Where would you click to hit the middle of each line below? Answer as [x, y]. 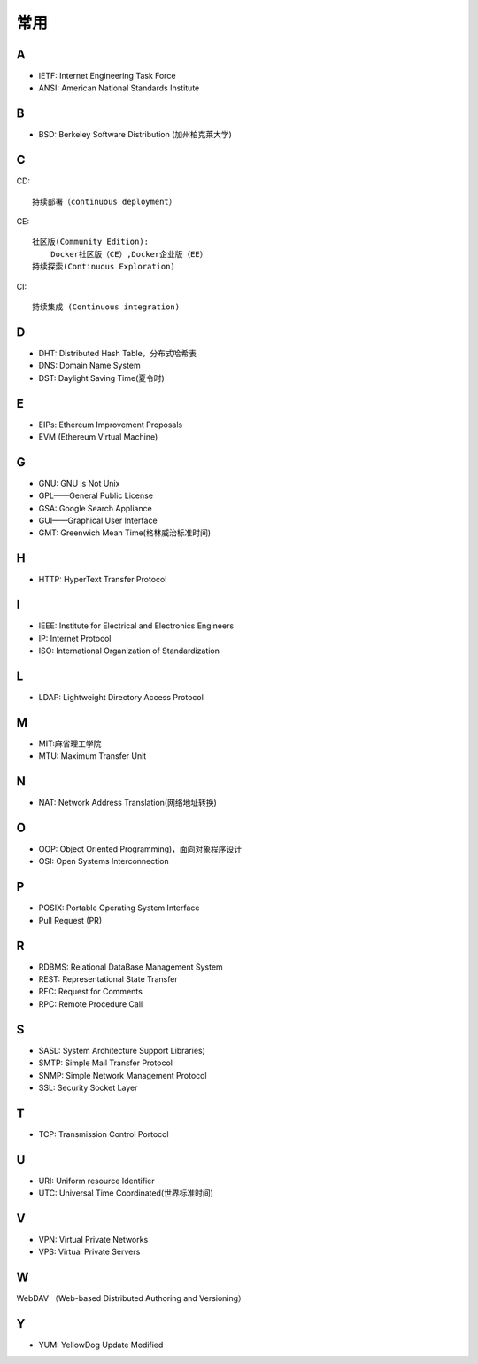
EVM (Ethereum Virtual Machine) [98, 436]
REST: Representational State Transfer [108, 979]
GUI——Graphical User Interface [98, 521]
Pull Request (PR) [70, 920]
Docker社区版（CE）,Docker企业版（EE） [129, 254]
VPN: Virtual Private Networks [93, 1240]
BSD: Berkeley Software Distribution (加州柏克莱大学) [135, 135]
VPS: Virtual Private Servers [89, 1252]
